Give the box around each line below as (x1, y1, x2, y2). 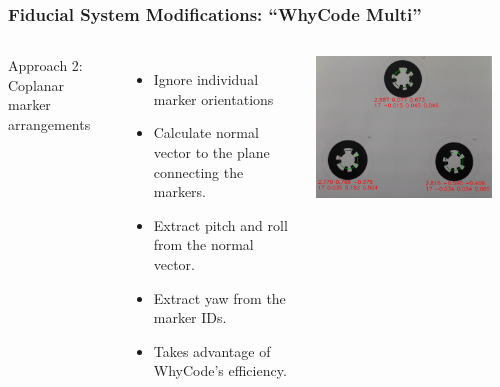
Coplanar (8, 74, 65, 95)
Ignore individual (153, 69, 259, 90)
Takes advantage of (153, 340, 271, 361)
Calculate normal (153, 122, 259, 143)
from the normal (153, 234, 254, 255)
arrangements (8, 114, 91, 134)
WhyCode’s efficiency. (153, 360, 287, 381)
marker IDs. (153, 307, 227, 328)
